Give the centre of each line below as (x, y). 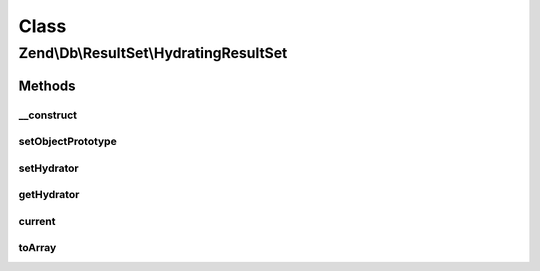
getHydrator (49, 195)
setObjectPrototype (67, 142)
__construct (48, 115)
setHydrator (48, 168)
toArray (37, 248)
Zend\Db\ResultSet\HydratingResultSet (153, 53)
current (37, 221)
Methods (47, 85)
